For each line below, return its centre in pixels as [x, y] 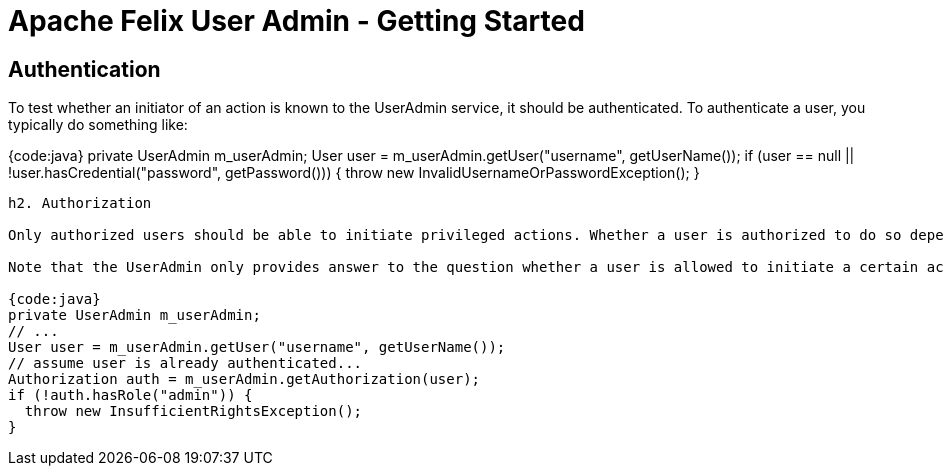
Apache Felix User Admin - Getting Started [296, 21]
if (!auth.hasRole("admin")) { [130, 395]
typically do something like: [98, 125]
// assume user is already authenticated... [185, 363]
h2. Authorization [80, 203]
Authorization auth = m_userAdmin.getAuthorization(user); [244, 379]
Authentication [84, 69]
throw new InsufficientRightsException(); [193, 411]
